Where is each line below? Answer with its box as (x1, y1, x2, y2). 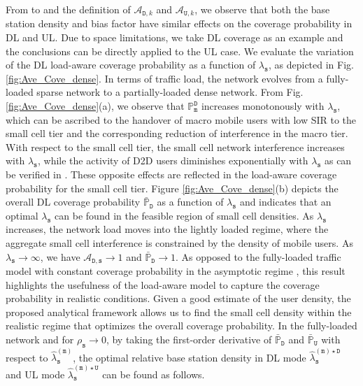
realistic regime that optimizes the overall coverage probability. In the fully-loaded (6, 318, 357, 333)
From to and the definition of (6, 2, 131, 16)
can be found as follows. (102, 366, 205, 381)
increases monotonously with (201, 99, 325, 113)
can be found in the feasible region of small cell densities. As (55, 208, 314, 222)
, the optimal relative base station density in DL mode (73, 350, 306, 364)
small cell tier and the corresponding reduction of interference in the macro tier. (6, 126, 348, 141)
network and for (6, 331, 74, 346)
